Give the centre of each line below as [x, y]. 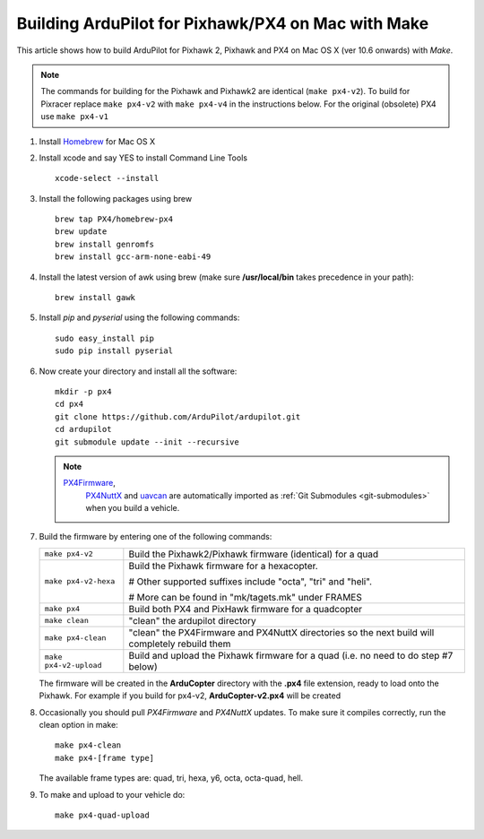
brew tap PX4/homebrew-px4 [114, 219]
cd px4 [69, 404]
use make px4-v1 [75, 117]
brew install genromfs [105, 244]
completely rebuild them [180, 644]
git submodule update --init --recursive [147, 442]
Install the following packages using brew [116, 198]
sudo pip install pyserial [114, 351]
